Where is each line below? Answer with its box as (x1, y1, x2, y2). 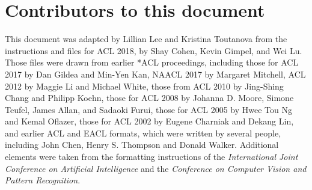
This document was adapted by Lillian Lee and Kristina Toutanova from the (5, 32, 287, 45)
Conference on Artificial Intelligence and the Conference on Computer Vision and (5, 162, 307, 174)
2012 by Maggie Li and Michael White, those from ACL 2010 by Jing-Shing (5, 79, 284, 92)
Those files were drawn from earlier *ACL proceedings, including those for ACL (5, 56, 299, 69)
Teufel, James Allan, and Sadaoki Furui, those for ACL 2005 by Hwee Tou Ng (5, 103, 292, 115)
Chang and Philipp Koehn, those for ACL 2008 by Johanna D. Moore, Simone (5, 91, 294, 104)
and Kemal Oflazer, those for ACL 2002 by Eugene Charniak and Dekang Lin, (5, 115, 294, 127)
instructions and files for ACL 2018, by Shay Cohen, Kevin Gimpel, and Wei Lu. (5, 44, 302, 57)
